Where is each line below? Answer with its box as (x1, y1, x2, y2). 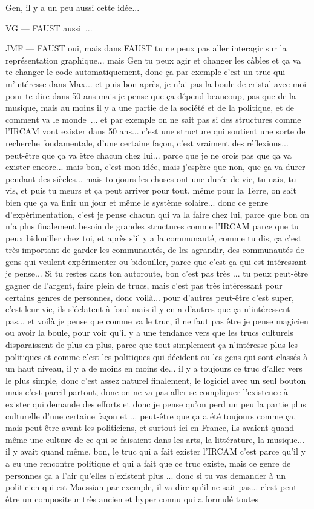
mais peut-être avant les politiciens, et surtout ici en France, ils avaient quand (5, 421, 295, 434)
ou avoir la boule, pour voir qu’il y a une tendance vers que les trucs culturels (5, 326, 293, 339)
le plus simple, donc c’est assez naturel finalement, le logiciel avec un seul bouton (5, 373, 306, 386)
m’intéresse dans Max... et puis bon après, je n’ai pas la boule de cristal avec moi (5, 77, 307, 90)
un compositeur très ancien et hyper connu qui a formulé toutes (22, 492, 259, 505)
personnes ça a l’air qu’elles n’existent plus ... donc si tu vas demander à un (5, 468, 286, 481)
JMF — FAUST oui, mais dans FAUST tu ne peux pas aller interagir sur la (5, 42, 287, 54)
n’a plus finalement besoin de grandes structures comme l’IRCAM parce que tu (5, 220, 299, 232)
